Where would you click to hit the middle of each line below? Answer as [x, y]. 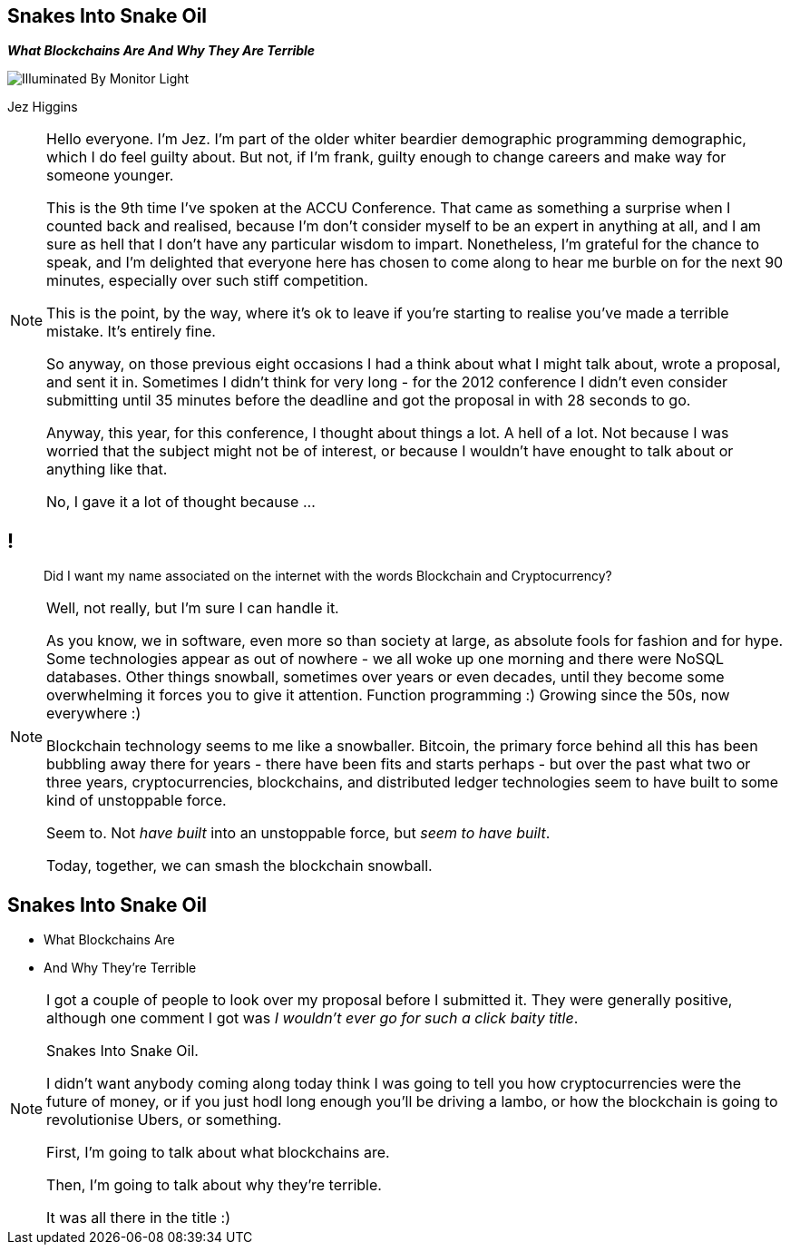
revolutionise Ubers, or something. [164, 1120]
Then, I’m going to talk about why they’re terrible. [214, 1185]
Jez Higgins [43, 107]
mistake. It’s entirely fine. [131, 332]
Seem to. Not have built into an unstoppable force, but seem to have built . [298, 833]
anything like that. [107, 469]
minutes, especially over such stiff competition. [207, 281]
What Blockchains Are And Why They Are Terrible [161, 51]
